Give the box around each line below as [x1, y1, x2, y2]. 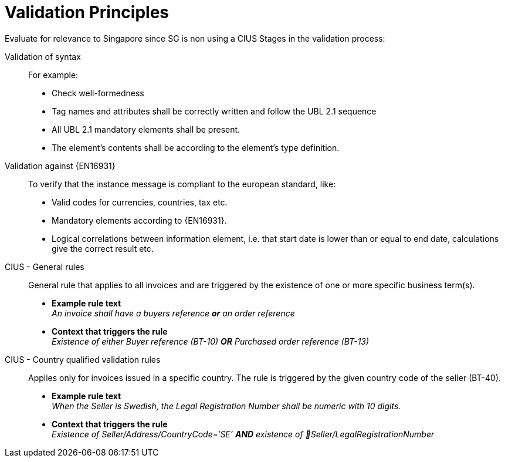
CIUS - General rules [5, 261, 84, 272]
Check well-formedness [52, 87, 144, 98]
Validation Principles [5, 2, 170, 22]
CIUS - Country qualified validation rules [5, 354, 161, 365]
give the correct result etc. [52, 243, 154, 254]
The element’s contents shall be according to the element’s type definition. [52, 142, 340, 153]
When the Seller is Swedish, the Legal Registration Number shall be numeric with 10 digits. [52, 400, 401, 411]
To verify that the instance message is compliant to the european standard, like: [28, 178, 336, 189]
